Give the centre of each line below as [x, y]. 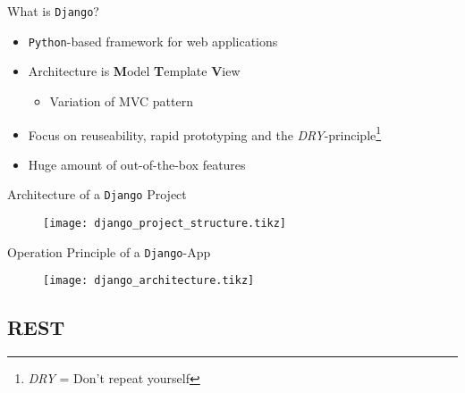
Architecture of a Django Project [97, 194]
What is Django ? [53, 11]
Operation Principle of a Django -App [109, 251]
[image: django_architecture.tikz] [149, 281]
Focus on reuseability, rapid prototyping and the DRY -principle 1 [205, 133]
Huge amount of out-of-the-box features [137, 164]
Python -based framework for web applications [153, 41]
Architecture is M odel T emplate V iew [134, 71]
